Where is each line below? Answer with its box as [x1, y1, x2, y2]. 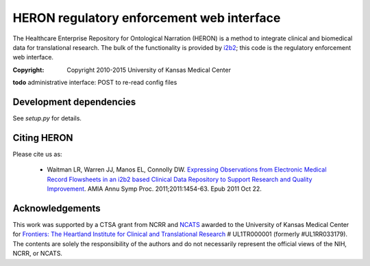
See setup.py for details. [12, 114, 82, 122]
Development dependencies [12, 96, 136, 107]
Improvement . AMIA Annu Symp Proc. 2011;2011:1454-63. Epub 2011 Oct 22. [47, 185, 262, 193]
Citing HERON [12, 132, 73, 144]
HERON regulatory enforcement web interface [12, 10, 281, 25]
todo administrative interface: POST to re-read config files [12, 79, 177, 87]
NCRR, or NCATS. [12, 250, 63, 258]
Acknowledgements [12, 202, 101, 214]
